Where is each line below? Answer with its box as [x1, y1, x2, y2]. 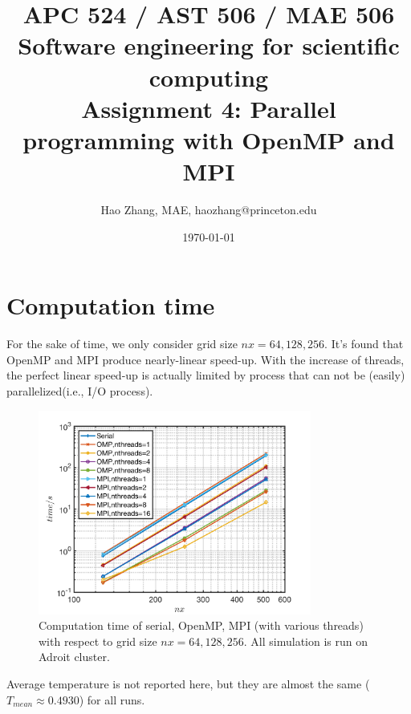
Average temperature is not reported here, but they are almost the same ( [6, 675, 370, 692]
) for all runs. [79, 691, 145, 708]
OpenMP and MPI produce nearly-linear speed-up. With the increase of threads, [6, 351, 405, 367]
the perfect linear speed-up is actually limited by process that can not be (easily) [6, 367, 405, 383]
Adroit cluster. [39, 648, 110, 665]
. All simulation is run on [243, 632, 368, 649]
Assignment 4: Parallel [81, 91, 336, 124]
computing [149, 60, 269, 93]
